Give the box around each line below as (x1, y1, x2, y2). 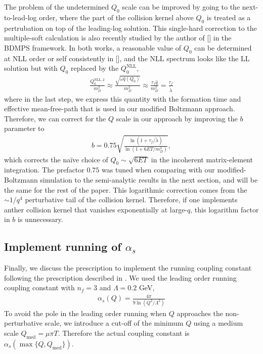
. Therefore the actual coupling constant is (58, 327, 190, 338)
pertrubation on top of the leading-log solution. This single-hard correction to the (4, 22, 257, 33)
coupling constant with (4, 282, 75, 293)
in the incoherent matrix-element (151, 154, 253, 164)
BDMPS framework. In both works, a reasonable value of (4, 42, 182, 53)
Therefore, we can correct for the (4, 113, 106, 123)
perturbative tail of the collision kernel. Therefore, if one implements (25, 194, 238, 205)
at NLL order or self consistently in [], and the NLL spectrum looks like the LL (4, 53, 250, 63)
